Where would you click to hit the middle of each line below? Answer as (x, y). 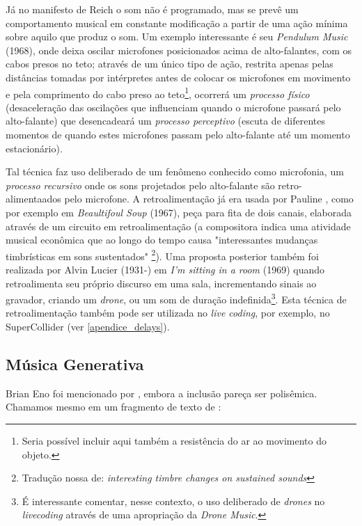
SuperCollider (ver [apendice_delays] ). (88, 327)
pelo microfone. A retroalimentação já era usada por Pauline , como (209, 199)
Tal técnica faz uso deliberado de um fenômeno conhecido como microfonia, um (175, 172)
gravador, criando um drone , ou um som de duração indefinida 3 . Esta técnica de (176, 298)
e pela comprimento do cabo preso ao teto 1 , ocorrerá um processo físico (158, 93)
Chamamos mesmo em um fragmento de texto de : (113, 407)
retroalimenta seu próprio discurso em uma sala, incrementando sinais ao (161, 283)
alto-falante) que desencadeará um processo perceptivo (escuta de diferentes (165, 121)
